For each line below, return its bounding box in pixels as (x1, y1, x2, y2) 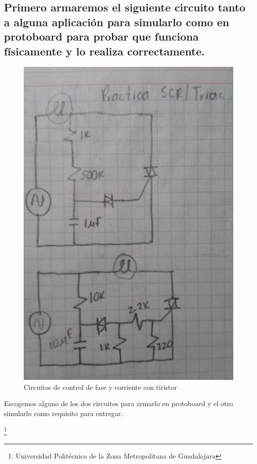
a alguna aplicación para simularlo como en (4, 14, 229, 29)
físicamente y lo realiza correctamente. (4, 43, 205, 58)
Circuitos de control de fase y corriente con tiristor (24, 381, 177, 392)
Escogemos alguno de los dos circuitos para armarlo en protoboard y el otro (4, 398, 233, 409)
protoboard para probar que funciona (4, 29, 199, 44)
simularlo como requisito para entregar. (4, 408, 123, 418)
